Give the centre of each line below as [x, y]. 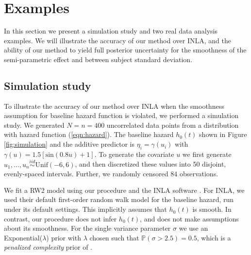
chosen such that [114, 237]
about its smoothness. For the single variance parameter [87, 228]
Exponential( [23, 237]
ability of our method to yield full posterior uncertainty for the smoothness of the [125, 50]
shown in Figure [223, 134]
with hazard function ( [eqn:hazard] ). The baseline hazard [89, 134]
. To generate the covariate [134, 154]
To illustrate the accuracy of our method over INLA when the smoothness [114, 106]
